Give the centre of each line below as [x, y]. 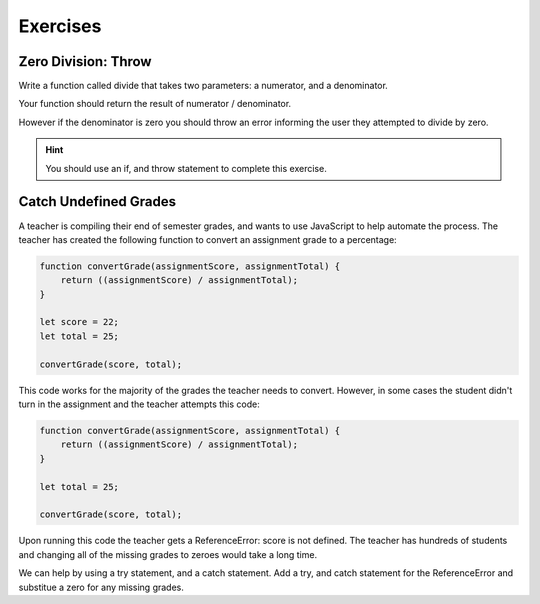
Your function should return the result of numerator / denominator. [155, 104]
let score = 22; [79, 322]
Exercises [60, 26]
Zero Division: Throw [85, 61]
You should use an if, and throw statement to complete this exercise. [186, 168]
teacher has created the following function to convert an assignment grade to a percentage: [207, 239]
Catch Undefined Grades [97, 201]
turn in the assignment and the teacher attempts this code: [139, 404]
